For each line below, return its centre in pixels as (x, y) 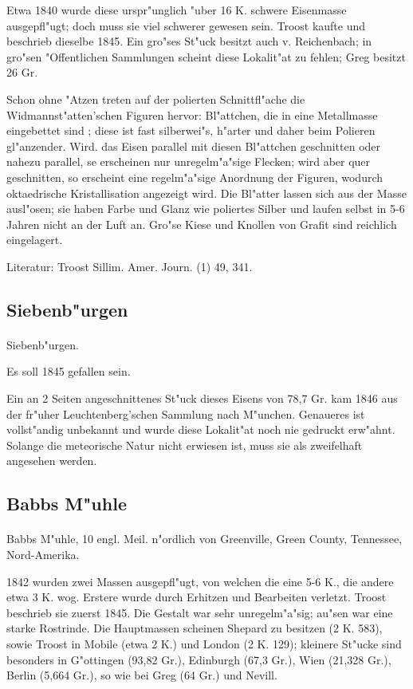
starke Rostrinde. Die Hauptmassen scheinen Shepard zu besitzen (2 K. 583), (195, 628)
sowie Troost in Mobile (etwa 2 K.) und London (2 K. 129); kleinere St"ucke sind (204, 643)
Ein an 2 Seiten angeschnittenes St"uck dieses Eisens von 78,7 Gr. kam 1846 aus (202, 398)
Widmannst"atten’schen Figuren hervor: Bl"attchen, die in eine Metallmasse (192, 114)
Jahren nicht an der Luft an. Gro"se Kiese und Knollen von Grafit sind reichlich (202, 224)
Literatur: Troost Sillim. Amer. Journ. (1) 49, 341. (130, 266)
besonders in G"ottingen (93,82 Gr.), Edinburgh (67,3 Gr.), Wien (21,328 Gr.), (199, 659)
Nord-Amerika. (43, 554)
